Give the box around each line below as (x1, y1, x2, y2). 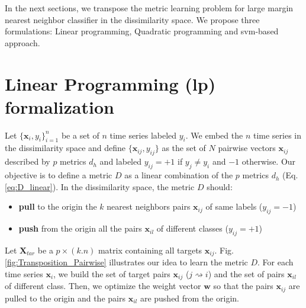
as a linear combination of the (124, 169, 233, 181)
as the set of (162, 142, 206, 154)
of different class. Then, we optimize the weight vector (5, 280, 201, 292)
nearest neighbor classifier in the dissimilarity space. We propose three (5, 13, 260, 25)
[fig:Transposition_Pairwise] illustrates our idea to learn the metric (5, 256, 248, 268)
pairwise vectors (218, 142, 276, 154)
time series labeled (109, 129, 177, 141)
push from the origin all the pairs (18, 222, 142, 235)
